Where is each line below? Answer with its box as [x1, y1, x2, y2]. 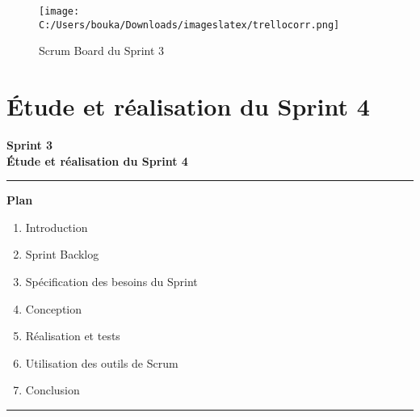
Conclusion [25, 381, 80, 398]
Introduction [25, 218, 88, 235]
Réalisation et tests [25, 327, 120, 344]
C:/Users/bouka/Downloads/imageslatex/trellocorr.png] [39, 19, 340, 31]
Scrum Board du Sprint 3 [39, 42, 165, 59]
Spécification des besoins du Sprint [25, 273, 198, 289]
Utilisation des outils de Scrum [25, 354, 178, 371]
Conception [25, 300, 82, 317]
